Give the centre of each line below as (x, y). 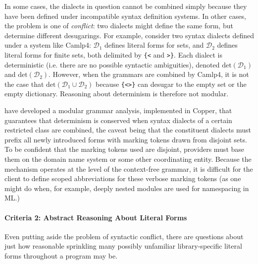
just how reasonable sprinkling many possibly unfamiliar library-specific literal (123, 246)
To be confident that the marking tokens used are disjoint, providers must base (125, 149)
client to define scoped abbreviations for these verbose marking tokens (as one (123, 178)
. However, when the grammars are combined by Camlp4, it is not (149, 74)
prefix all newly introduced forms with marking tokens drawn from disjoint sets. (126, 139)
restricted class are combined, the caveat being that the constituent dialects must (128, 130)
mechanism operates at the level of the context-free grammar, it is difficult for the (129, 168)
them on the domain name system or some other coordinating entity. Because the (128, 159)
